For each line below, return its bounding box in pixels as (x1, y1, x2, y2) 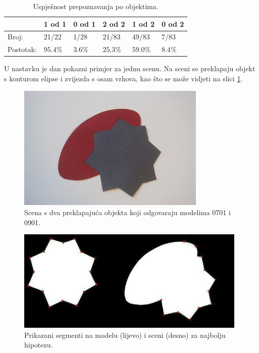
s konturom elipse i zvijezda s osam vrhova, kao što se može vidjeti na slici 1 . (4, 73, 243, 83)
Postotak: (8, 44, 37, 55)
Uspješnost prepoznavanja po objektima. (33, 1, 159, 11)
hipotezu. (24, 339, 53, 350)
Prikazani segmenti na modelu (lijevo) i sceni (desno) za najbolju (24, 329, 226, 340)
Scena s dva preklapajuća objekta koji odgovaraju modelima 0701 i (24, 207, 231, 217)
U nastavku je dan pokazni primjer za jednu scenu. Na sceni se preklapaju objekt (4, 63, 255, 74)
